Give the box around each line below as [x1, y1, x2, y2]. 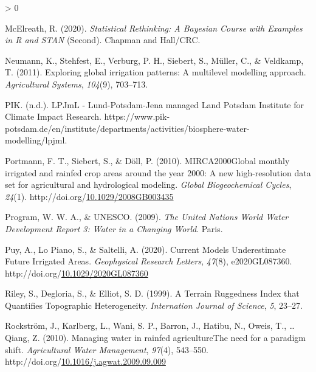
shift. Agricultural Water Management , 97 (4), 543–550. [5, 343, 208, 356]
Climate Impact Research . [5, 110, 101, 123]
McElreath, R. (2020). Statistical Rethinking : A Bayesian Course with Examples [5, 21, 303, 34]
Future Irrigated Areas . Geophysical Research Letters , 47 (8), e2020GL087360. [5, 255, 292, 267]
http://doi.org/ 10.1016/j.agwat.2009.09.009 [5, 355, 166, 368]
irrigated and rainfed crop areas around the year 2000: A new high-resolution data [5, 166, 311, 179]
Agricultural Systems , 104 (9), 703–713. [5, 77, 148, 90]
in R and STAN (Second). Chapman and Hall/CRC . [5, 33, 201, 46]
